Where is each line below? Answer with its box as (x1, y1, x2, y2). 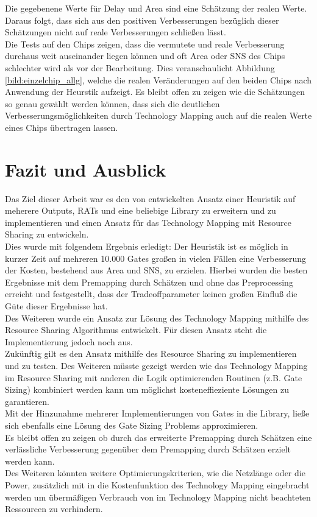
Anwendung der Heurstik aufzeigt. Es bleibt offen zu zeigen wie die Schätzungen (5, 85, 305, 98)
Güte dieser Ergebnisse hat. (5, 300, 108, 312)
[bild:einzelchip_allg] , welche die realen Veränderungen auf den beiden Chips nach (5, 73, 312, 86)
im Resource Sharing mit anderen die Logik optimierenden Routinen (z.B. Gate (5, 371, 302, 384)
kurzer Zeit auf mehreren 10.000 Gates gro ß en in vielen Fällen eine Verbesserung (5, 251, 306, 264)
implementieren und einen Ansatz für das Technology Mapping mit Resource (5, 216, 291, 228)
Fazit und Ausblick (5, 157, 166, 181)
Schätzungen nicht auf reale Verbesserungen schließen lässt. (5, 26, 226, 38)
